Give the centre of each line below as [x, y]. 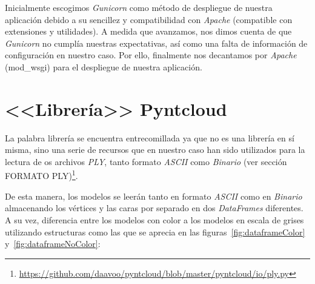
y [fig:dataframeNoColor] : [53, 244]
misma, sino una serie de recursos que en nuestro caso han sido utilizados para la [155, 150]
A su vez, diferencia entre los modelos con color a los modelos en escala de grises [154, 219]
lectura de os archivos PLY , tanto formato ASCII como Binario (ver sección [146, 161]
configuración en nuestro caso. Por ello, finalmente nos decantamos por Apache [151, 55]
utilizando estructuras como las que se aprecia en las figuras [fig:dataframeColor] [155, 232]
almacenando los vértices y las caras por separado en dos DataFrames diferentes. [154, 208]
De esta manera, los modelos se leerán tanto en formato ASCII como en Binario [154, 196]
